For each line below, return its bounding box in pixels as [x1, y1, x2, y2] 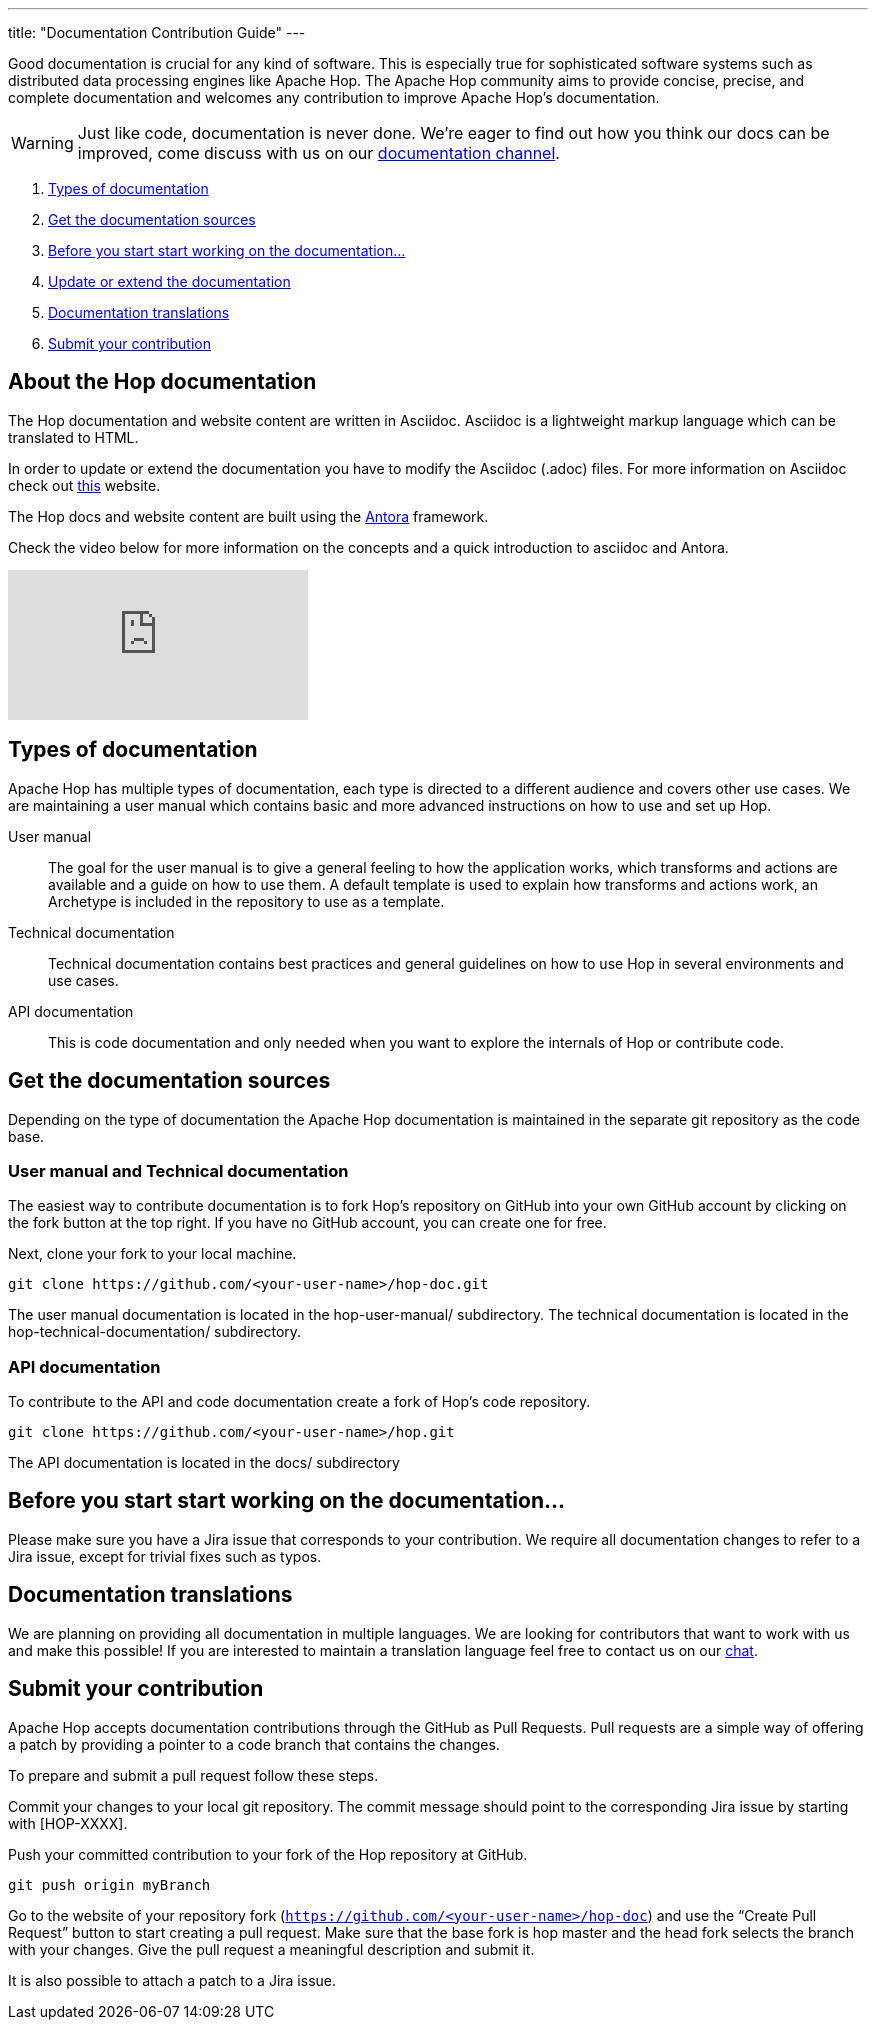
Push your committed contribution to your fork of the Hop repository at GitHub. [8, 1845, 528, 1863]
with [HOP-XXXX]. [8, 1814, 128, 1832]
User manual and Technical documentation [8, 1160, 349, 1181]
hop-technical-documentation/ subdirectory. [8, 1323, 302, 1341]
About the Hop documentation [8, 369, 317, 395]
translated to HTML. [8, 428, 139, 446]
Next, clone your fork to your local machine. [8, 1245, 297, 1263]
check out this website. [8, 476, 161, 494]
